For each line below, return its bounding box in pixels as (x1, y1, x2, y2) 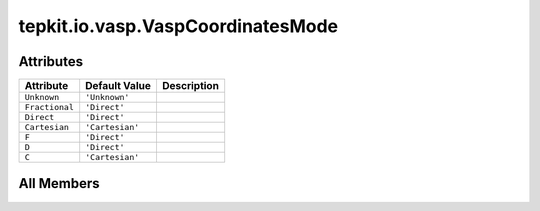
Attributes (18, 53, 84, 70)
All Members (18, 175, 100, 192)
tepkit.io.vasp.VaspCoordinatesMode (18, 15, 339, 37)
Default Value (85, 79, 152, 93)
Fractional (24, 102, 75, 113)
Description (161, 79, 220, 93)
